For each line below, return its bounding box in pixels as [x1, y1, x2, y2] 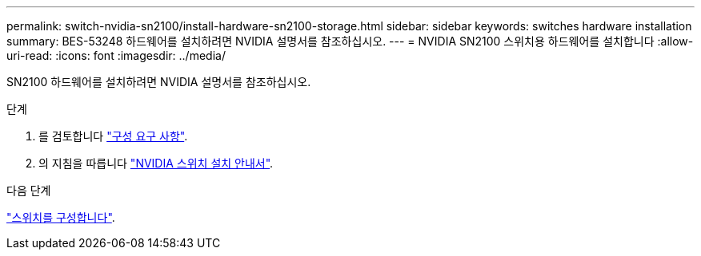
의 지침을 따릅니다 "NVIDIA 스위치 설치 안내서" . [38, 156, 274, 170]
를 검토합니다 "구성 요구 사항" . [38, 129, 188, 143]
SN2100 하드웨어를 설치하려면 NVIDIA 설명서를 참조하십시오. [6, 75, 311, 89]
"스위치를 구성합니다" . [6, 211, 115, 224]
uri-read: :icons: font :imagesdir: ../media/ [6, 49, 226, 62]
